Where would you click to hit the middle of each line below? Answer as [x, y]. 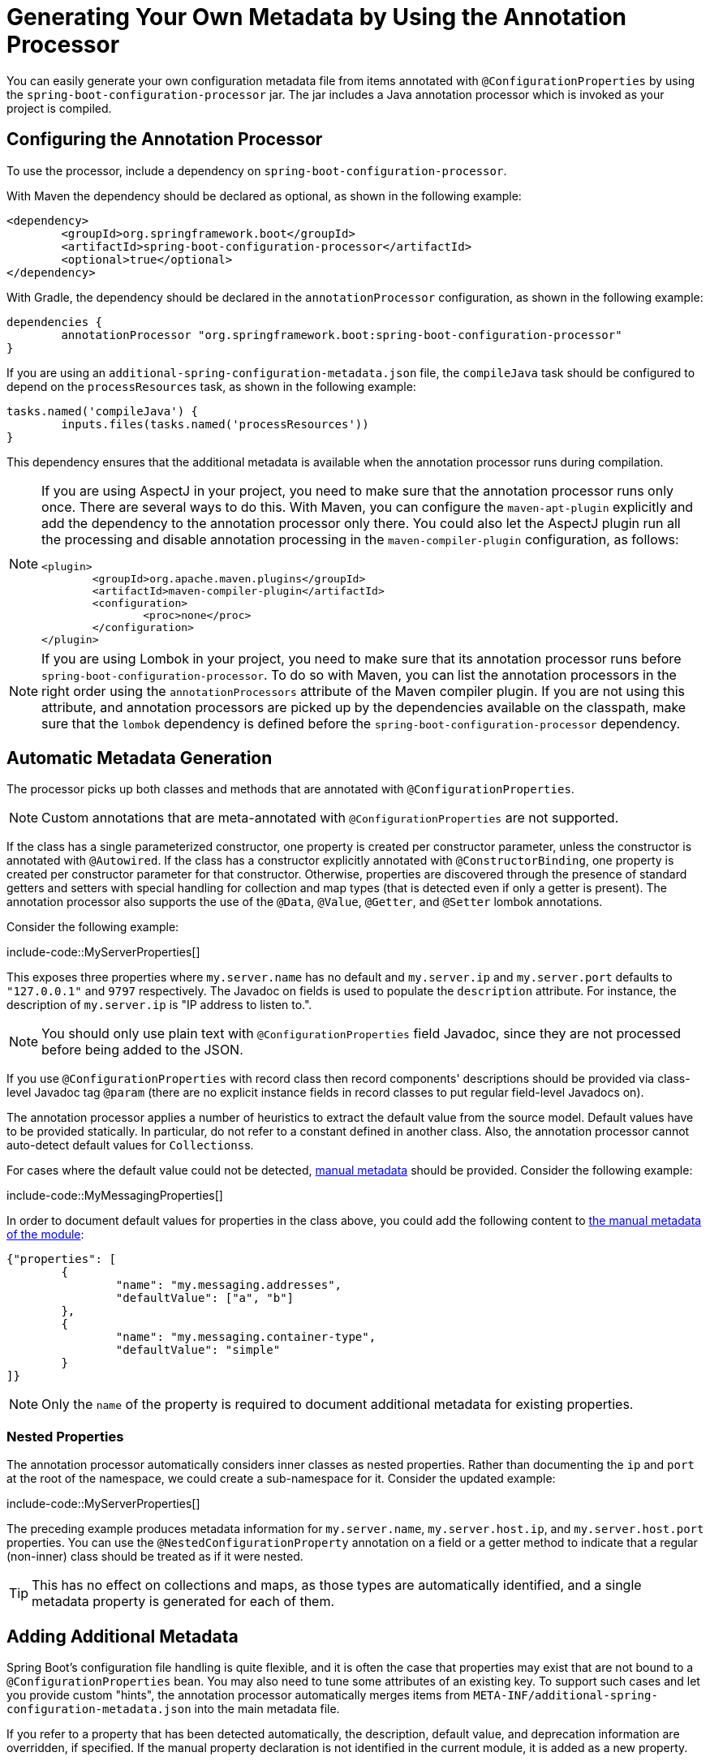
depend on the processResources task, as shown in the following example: [211, 386]
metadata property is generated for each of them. [183, 1602]
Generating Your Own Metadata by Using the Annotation [316, 17]
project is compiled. [59, 108]
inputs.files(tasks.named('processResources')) [215, 424]
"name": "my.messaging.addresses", [229, 1285]
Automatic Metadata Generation [140, 758]
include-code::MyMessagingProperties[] [115, 1196]
